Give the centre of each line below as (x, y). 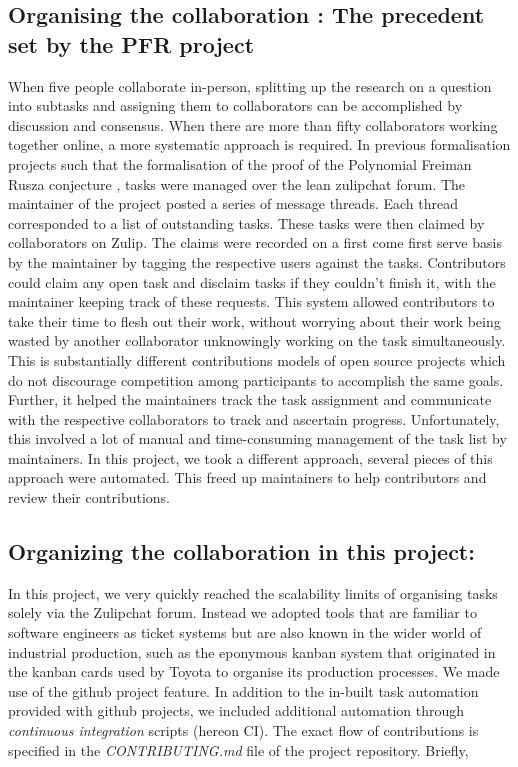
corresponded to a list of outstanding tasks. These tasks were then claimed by (246, 222)
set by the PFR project (131, 43)
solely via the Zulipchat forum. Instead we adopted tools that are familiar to (242, 612)
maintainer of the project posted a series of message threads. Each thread (233, 203)
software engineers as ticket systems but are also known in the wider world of (245, 632)
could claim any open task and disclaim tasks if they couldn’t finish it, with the (252, 281)
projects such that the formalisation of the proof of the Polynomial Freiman (240, 163)
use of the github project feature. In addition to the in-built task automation (243, 690)
